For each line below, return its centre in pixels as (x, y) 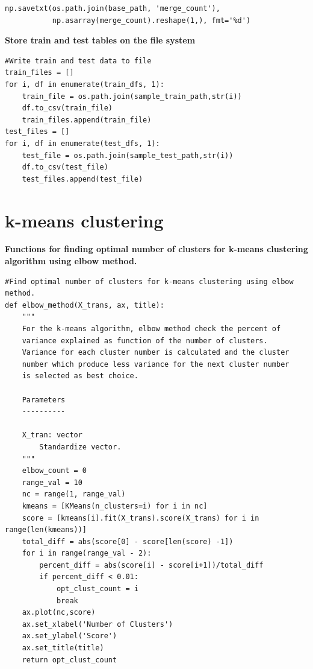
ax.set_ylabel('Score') (70, 636)
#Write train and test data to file (78, 61)
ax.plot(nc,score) (59, 613)
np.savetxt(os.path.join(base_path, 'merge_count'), (113, 8)
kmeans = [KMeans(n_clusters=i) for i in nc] (115, 506)
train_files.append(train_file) (87, 120)
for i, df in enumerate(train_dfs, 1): (85, 84)
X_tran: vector (52, 435)
